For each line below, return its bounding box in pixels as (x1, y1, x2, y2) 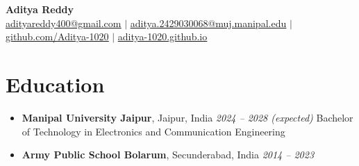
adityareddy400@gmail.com (6, 15, 122, 30)
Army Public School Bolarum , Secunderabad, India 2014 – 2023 (22, 147, 315, 162)
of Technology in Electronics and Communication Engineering (22, 124, 285, 138)
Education (6, 69, 105, 98)
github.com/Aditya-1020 (6, 29, 109, 44)
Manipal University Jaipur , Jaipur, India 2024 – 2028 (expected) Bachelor (22, 110, 353, 124)
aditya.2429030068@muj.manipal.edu (130, 15, 287, 30)
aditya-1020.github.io (117, 29, 208, 44)
